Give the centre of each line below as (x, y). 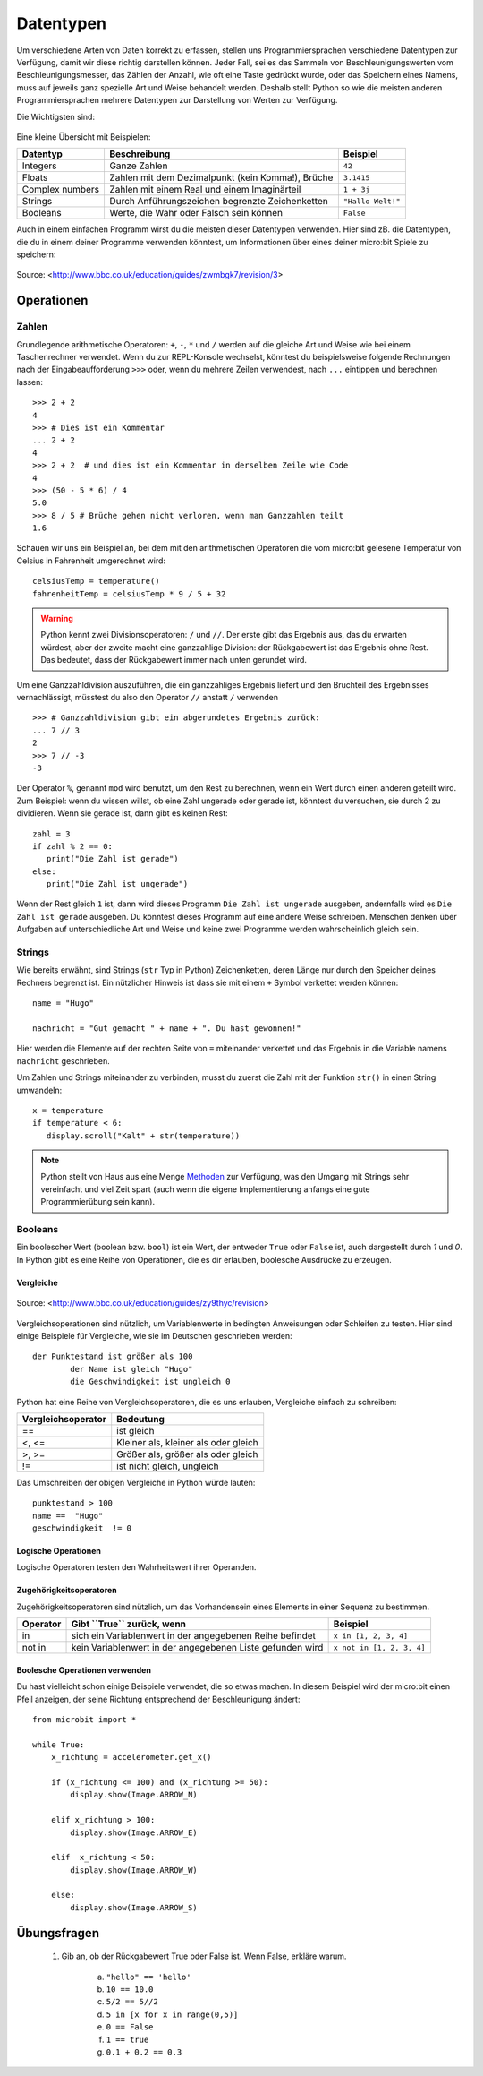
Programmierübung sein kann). (98, 1202)
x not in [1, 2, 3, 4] (379, 1647)
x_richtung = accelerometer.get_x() (131, 1757)
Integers (39, 166)
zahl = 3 (51, 834)
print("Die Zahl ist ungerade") (117, 884)
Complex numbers (61, 190)
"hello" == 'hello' (148, 1977)
